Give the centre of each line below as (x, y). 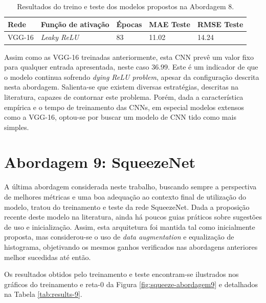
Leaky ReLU (60, 37)
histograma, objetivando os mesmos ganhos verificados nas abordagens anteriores (131, 246)
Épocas (129, 24)
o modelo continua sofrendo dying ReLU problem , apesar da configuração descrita (132, 77)
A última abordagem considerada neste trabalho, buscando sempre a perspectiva (130, 187)
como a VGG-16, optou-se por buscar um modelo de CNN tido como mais (120, 117)
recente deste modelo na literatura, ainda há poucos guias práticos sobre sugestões (133, 217)
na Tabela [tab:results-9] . (43, 294)
